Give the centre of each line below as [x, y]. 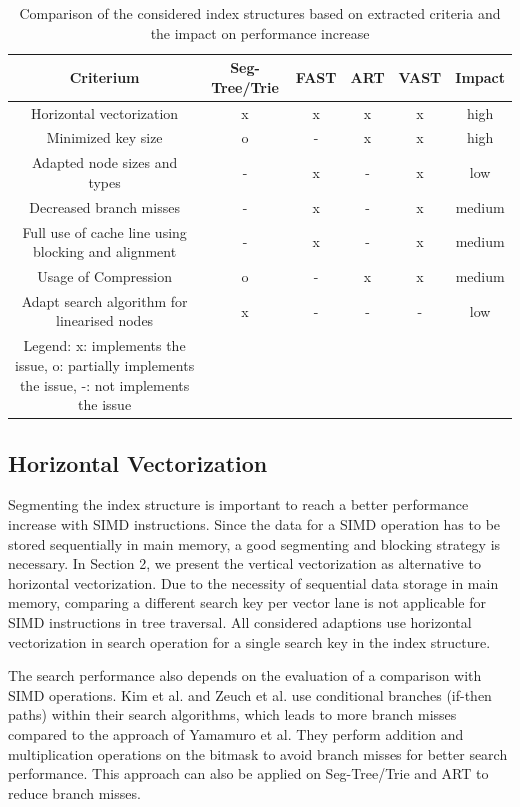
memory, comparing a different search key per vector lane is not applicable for [247, 602]
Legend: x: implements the [104, 345]
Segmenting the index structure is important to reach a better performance [238, 504]
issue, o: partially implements [105, 364]
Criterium [104, 76]
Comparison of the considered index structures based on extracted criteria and [260, 13]
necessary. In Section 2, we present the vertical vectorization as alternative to [244, 563]
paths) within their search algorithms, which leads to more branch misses [232, 714]
